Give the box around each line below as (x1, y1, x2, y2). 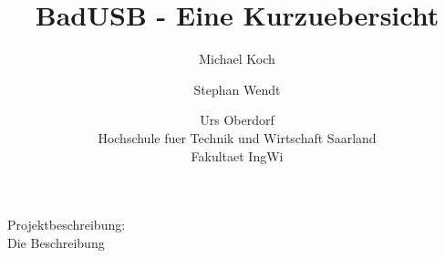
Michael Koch (199, 49, 275, 68)
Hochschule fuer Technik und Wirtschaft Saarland (98, 128, 377, 147)
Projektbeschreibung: (7, 215, 126, 234)
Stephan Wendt (193, 79, 281, 98)
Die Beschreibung (7, 232, 105, 252)
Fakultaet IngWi (191, 146, 284, 165)
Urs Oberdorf (200, 110, 274, 129)
